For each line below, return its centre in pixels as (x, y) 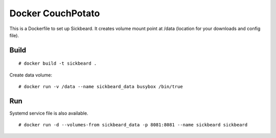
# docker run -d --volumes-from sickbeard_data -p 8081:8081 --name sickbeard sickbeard (133, 125)
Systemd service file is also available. (49, 113)
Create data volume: (31, 75)
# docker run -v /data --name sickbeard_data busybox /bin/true (101, 87)
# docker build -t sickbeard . (58, 63)
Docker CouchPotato (55, 13)
